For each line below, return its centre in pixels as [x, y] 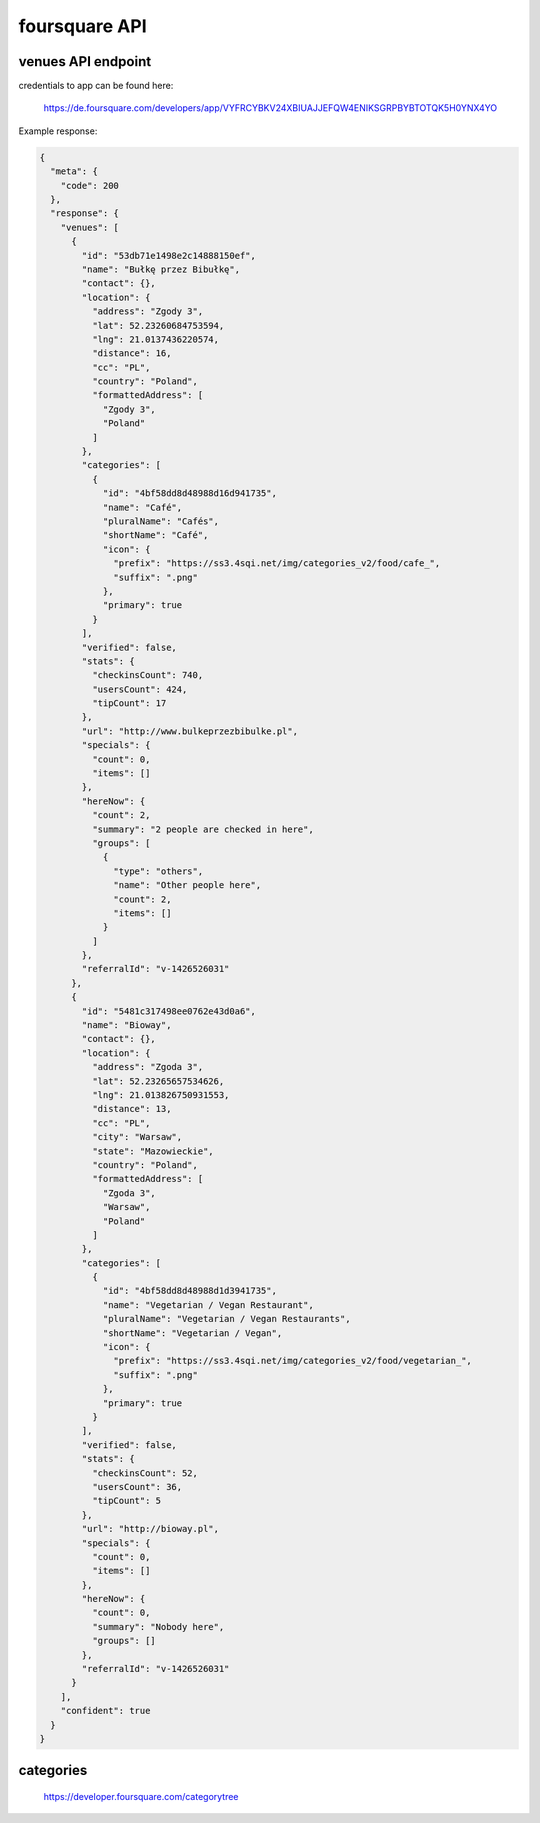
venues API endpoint [85, 61]
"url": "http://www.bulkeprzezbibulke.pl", [190, 731]
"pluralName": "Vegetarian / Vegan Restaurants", [226, 1319]
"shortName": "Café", [155, 535]
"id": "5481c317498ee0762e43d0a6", [169, 1011]
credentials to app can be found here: [96, 86]
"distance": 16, [131, 353]
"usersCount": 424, [139, 689]
